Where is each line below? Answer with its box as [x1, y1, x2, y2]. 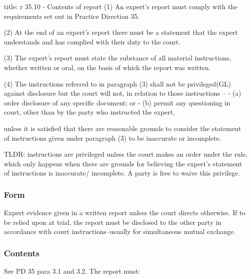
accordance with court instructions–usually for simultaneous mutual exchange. [4, 226, 236, 236]
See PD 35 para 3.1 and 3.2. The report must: [4, 266, 140, 276]
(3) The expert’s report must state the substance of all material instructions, [4, 53, 232, 63]
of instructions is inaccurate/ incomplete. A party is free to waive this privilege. [4, 168, 240, 178]
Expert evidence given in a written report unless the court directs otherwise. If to [4, 207, 246, 218]
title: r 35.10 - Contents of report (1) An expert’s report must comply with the [4, 1, 237, 11]
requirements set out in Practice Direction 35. [4, 11, 140, 21]
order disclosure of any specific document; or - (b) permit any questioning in [4, 97, 230, 107]
